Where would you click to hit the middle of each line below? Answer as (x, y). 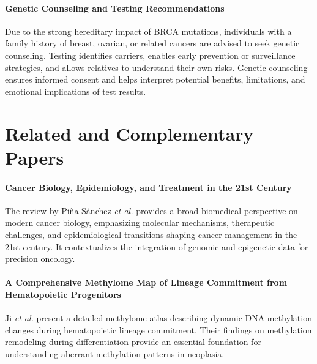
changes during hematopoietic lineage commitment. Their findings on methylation (158, 329)
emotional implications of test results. (76, 91)
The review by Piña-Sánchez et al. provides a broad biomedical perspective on (151, 210)
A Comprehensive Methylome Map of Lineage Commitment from (146, 282)
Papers (35, 157)
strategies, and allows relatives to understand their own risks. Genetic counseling (156, 67)
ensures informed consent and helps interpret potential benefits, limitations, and (155, 79)
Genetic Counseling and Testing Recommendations (115, 8)
